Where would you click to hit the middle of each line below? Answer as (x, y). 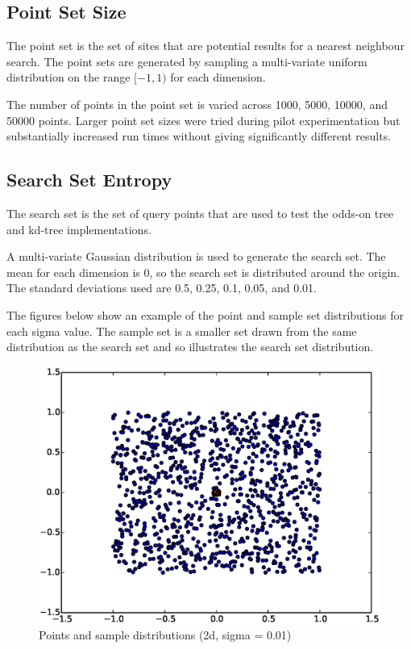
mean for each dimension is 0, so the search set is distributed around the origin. (203, 272)
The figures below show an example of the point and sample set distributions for (205, 314)
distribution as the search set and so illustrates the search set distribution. (190, 347)
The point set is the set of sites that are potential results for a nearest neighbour (205, 46)
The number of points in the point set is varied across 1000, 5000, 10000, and (197, 104)
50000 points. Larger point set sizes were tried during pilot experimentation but (203, 120)
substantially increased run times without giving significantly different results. (199, 136)
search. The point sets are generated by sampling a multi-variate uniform (187, 61)
